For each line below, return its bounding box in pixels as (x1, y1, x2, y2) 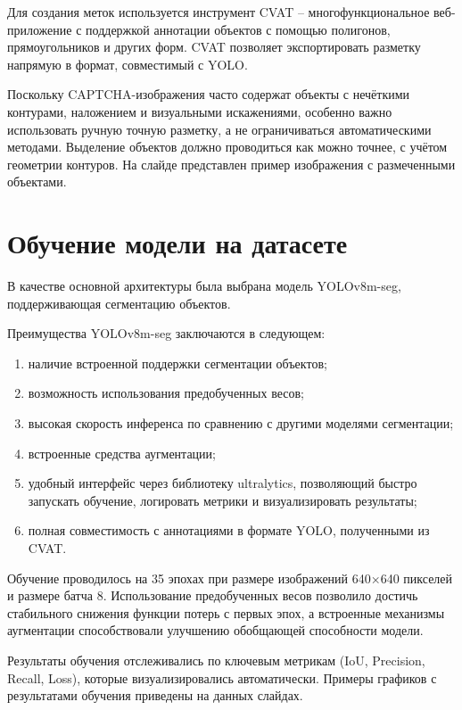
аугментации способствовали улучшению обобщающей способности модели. (7, 621, 424, 640)
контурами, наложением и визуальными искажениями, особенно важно (7, 102, 392, 120)
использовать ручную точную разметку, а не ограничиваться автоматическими (7, 120, 432, 138)
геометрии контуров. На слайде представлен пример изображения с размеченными (7, 154, 456, 173)
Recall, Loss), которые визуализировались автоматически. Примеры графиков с (7, 668, 437, 687)
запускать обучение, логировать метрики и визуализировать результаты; (28, 491, 417, 509)
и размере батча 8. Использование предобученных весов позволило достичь (7, 586, 418, 605)
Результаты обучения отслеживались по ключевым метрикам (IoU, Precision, (7, 650, 425, 669)
